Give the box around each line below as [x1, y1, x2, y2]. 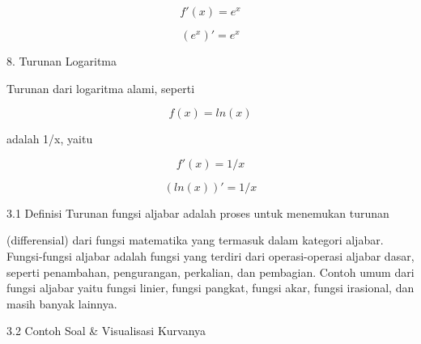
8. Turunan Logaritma [6, 53, 117, 69]
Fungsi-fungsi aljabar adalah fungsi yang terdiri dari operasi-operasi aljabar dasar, [6, 247, 415, 264]
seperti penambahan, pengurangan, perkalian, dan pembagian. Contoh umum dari [6, 263, 415, 280]
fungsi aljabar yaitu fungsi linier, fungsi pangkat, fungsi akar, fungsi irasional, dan [6, 279, 415, 296]
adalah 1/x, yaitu [6, 130, 93, 147]
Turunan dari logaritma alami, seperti [6, 79, 195, 96]
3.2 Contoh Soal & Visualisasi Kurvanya [6, 322, 206, 339]
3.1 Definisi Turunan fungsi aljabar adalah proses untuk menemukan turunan [6, 204, 389, 221]
